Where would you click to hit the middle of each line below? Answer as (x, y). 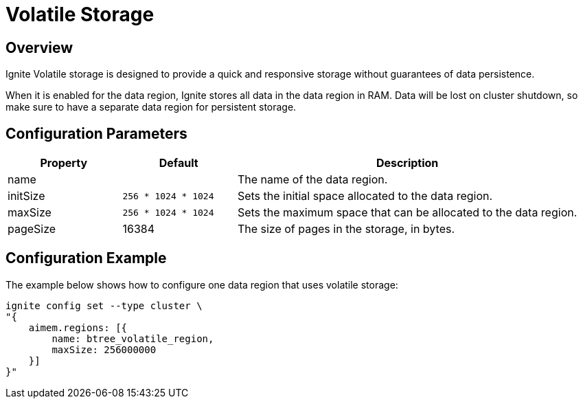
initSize (26, 196)
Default (179, 163)
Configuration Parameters (96, 133)
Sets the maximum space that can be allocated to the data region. (407, 213)
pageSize (32, 229)
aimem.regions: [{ (78, 327)
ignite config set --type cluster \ (104, 305)
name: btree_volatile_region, (133, 338)
